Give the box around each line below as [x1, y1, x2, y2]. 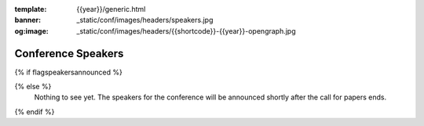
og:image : [14, 26, 49, 35]
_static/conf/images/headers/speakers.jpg [76, 16, 214, 25]
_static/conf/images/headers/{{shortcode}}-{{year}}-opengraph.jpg [76, 26, 296, 35]
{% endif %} [14, 106, 55, 117]
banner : [14, 16, 42, 25]
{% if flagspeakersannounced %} [14, 67, 123, 77]
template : [14, 5, 47, 13]
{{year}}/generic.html [76, 5, 146, 13]
